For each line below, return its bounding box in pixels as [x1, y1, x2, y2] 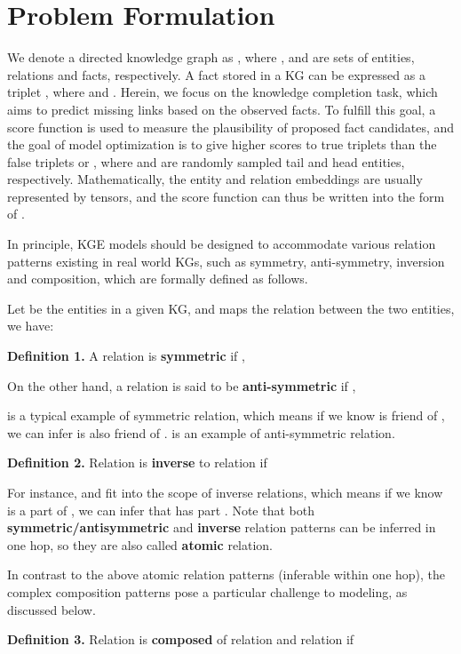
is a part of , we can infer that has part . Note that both [7, 500, 314, 519]
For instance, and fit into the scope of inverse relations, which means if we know [7, 483, 443, 501]
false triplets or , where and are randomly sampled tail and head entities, [7, 152, 405, 171]
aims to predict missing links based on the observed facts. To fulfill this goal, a [7, 100, 436, 118]
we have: [7, 316, 54, 335]
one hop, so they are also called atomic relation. [7, 535, 274, 554]
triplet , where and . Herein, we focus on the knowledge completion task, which [7, 83, 438, 101]
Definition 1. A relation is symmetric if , [7, 347, 245, 365]
